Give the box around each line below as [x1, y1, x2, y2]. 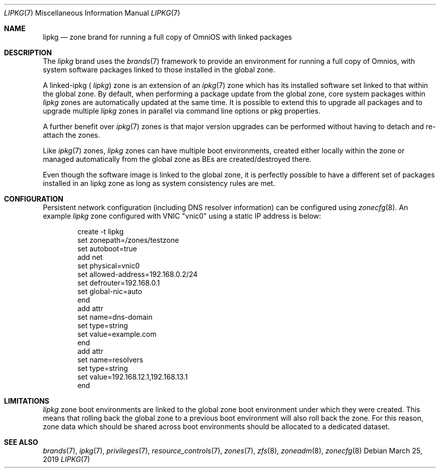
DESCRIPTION [4, 48, 52, 57]
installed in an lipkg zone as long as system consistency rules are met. [43, 179, 275, 187]
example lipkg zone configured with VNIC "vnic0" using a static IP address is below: [43, 212, 321, 220]
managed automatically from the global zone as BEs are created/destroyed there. [43, 155, 311, 163]
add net [77, 253, 103, 261]
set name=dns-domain [77, 313, 153, 321]
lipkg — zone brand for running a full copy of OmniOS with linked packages [43, 33, 292, 41]
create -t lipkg [77, 227, 124, 236]
